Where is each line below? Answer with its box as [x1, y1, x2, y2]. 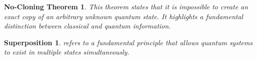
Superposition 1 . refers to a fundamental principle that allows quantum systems [4, 37, 253, 47]
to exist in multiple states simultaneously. [4, 47, 129, 57]
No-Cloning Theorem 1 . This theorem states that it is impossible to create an [4, 1, 248, 11]
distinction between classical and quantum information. [4, 21, 171, 31]
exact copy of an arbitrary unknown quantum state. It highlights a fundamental [4, 11, 243, 21]
